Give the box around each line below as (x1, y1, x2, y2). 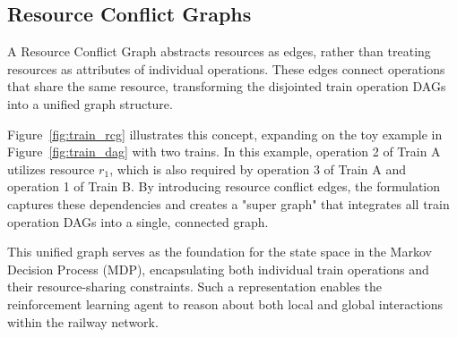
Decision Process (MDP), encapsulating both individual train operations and (7, 259, 429, 278)
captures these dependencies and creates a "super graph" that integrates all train (7, 194, 450, 213)
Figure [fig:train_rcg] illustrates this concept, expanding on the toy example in (7, 124, 443, 143)
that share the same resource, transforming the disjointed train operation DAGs (7, 77, 446, 96)
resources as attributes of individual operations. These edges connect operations (7, 59, 445, 78)
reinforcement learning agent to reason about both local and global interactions (7, 294, 444, 313)
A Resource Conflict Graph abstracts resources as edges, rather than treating (7, 42, 431, 61)
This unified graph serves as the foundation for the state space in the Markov (7, 242, 432, 261)
